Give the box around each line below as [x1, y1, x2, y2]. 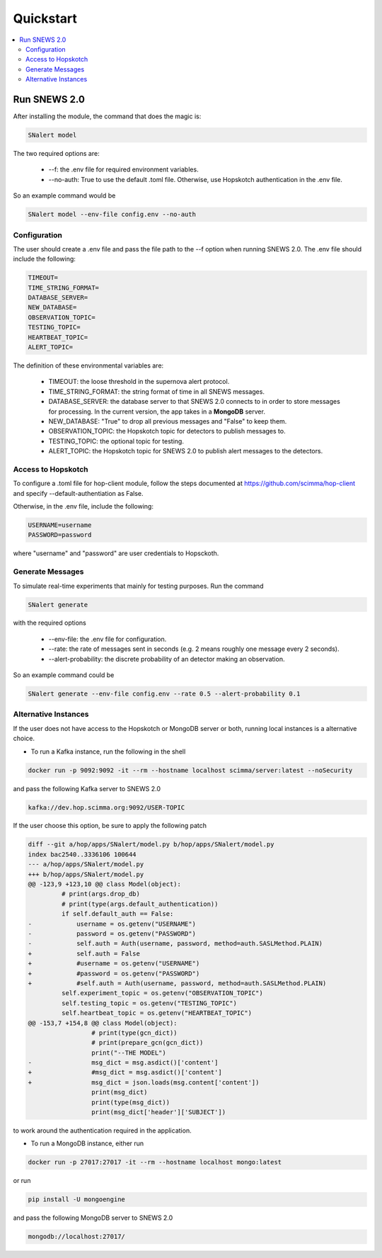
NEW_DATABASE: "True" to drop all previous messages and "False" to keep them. [48, 416, 287, 425]
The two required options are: [13, 149, 100, 157]
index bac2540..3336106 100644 [28, 850, 137, 858]
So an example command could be [13, 671, 115, 679]
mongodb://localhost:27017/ [28, 1232, 125, 1241]
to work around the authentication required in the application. [13, 1126, 192, 1135]
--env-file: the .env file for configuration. [48, 635, 167, 643]
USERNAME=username [28, 521, 92, 529]
